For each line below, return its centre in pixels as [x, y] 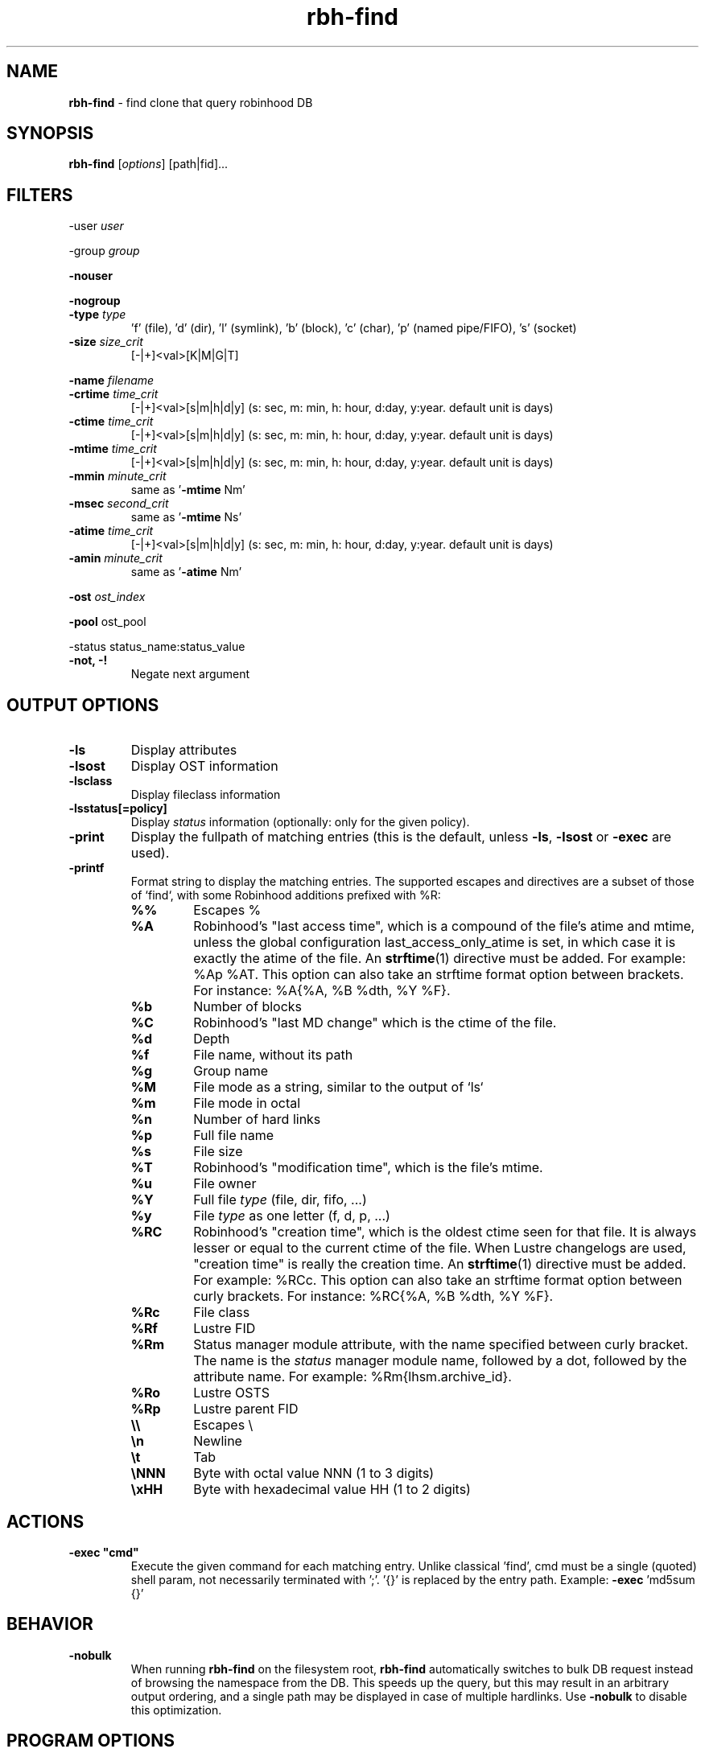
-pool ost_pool [107, 622]
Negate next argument [190, 674]
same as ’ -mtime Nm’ [188, 490]
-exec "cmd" [104, 1552]
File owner [225, 1184]
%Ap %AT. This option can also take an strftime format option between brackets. [439, 975]
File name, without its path [273, 1055]
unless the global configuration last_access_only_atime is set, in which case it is [435, 942]
